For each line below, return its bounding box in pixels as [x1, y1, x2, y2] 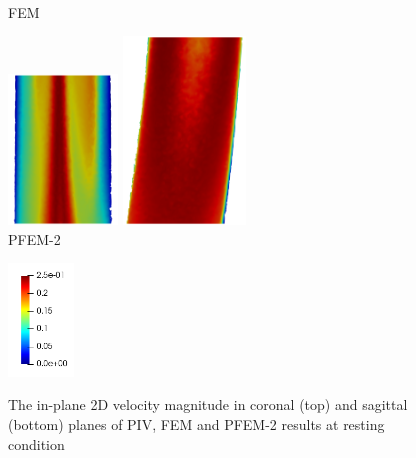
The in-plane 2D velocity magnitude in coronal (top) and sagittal [8, 394, 408, 415]
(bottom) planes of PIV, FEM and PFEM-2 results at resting [8, 413, 385, 434]
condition [8, 433, 65, 454]
